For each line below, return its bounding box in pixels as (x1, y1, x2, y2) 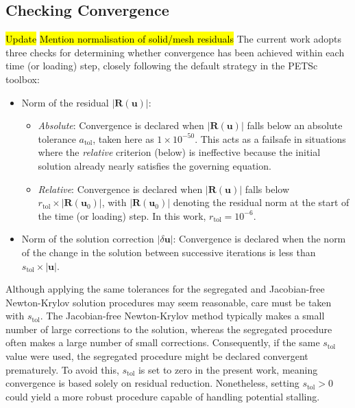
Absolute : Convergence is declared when (38, 118, 204, 133)
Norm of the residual (21, 95, 109, 109)
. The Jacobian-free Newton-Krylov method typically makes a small (40, 308, 325, 323)
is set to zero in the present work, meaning (138, 362, 318, 376)
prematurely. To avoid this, (5, 362, 119, 376)
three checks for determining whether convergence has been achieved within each (5, 45, 345, 59)
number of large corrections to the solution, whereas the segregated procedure (5, 321, 332, 336)
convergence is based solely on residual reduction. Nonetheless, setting (5, 376, 299, 390)
